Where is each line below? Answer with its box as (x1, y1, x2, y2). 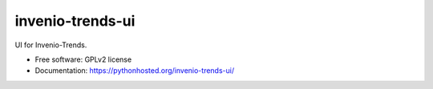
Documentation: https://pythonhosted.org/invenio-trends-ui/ (34, 66, 235, 75)
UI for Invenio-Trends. (14, 40, 87, 50)
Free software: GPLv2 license (34, 55, 132, 64)
